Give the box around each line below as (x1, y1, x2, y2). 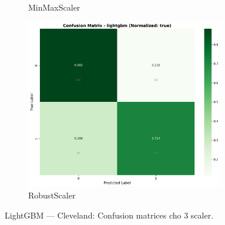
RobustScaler (28, 189, 76, 201)
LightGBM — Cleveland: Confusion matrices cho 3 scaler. (5, 209, 214, 221)
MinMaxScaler (28, 1, 80, 13)
